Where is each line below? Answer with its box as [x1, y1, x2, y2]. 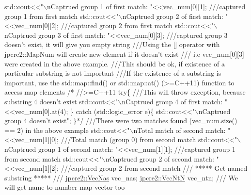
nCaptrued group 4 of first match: [122, 96, 223, 106]
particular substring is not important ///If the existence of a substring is [4, 68, 221, 78]
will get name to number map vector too [4, 182, 125, 192]
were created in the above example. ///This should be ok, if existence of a [4, 58, 225, 68]
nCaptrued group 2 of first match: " [122, 11, 228, 21]
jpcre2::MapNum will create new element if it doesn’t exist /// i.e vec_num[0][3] [4, 49, 244, 59]
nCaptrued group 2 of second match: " [105, 153, 219, 163]
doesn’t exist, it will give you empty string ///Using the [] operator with [4, 39, 220, 49]
